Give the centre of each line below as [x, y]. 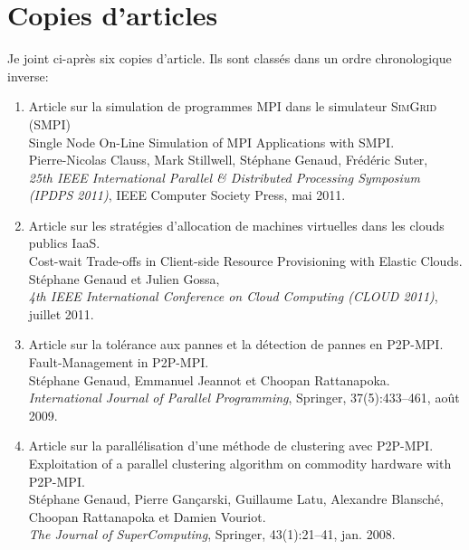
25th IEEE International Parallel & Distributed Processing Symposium [224, 177]
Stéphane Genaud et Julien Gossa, [124, 278]
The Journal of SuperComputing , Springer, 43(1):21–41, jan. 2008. [212, 534]
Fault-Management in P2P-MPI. [119, 362]
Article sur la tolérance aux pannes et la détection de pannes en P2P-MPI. [236, 344]
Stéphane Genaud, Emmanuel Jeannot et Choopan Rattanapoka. [209, 379]
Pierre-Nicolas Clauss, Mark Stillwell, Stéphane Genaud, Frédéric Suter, [228, 160]
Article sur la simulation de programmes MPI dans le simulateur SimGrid [233, 106]
